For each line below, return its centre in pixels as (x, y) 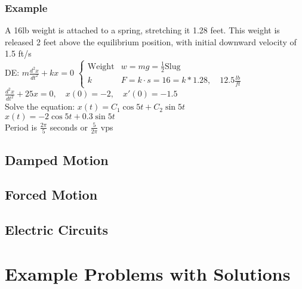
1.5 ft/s (18, 53)
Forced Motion (51, 195)
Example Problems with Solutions (148, 273)
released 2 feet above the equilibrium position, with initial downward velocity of (151, 41)
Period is (21, 127)
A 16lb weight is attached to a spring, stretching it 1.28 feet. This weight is (142, 30)
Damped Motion (57, 159)
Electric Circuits (57, 230)
